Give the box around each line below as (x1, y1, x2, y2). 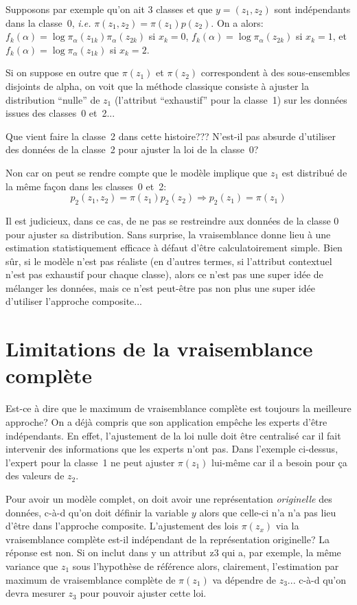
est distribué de (281, 165, 347, 179)
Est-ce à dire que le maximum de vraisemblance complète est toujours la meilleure (5, 401, 352, 415)
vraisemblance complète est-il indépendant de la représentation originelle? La (5, 532, 330, 546)
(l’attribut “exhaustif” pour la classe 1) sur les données (114, 92, 347, 106)
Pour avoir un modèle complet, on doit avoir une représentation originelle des (5, 491, 332, 505)
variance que (5, 558, 58, 573)
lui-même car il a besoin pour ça (211, 455, 347, 469)
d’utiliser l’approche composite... (5, 294, 142, 308)
